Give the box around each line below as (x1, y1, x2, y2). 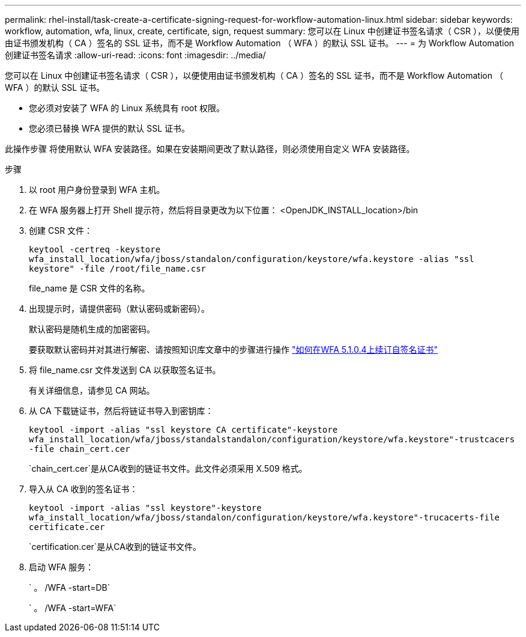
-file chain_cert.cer (29, 444, 130, 454)
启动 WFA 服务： (29, 562, 94, 572)
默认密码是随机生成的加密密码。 (29, 324, 155, 334)
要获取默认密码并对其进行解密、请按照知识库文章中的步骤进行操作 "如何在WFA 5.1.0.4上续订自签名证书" (29, 344, 438, 355)
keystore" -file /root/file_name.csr (29, 264, 207, 273)
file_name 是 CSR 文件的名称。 (29, 283, 150, 293)
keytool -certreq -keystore (29, 245, 161, 254)
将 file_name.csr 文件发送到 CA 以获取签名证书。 (29, 365, 221, 375)
